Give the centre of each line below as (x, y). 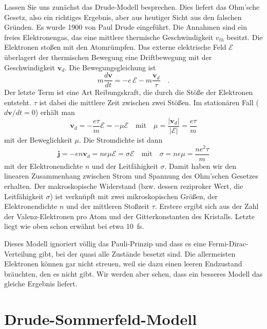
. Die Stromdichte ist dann (121, 140)
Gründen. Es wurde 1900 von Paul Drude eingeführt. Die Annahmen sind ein (126, 27)
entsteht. (18, 102)
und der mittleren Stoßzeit (108, 206)
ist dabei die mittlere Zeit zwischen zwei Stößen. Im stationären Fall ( (149, 102)
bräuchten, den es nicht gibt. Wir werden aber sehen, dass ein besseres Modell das (133, 273)
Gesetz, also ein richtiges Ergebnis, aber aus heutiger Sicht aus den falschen (123, 17)
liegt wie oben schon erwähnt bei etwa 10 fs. (74, 226)
